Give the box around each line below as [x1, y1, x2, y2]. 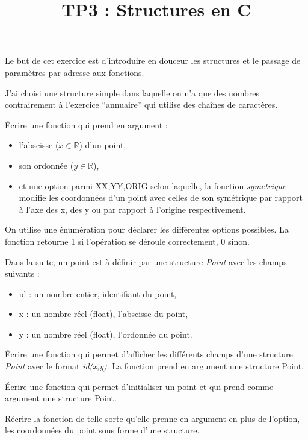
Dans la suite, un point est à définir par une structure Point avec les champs [5, 255, 287, 268]
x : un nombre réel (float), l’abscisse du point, [19, 307, 188, 320]
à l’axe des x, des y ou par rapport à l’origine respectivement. [19, 203, 246, 215]
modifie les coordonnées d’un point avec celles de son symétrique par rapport [19, 191, 303, 204]
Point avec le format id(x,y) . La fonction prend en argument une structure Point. [5, 360, 304, 372]
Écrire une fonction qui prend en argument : [5, 118, 168, 131]
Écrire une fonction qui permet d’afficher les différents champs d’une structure [5, 348, 293, 360]
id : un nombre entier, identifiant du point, [19, 287, 177, 300]
